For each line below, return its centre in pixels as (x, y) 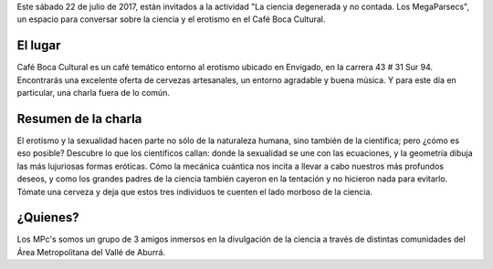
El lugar (39, 46)
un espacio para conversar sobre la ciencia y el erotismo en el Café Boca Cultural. (171, 19)
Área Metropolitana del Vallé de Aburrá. (91, 252)
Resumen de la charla (79, 119)
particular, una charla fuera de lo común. (94, 93)
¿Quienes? (48, 217)
